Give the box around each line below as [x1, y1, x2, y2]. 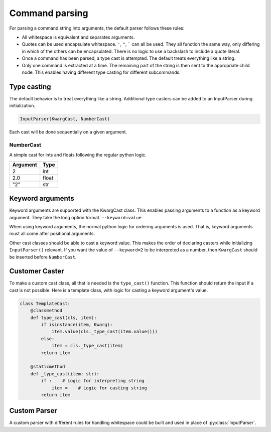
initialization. [9, 103, 35, 109]
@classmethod [30, 308, 63, 314]
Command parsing [9, 8, 88, 19]
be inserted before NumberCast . [9, 254, 77, 260]
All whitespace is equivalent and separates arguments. [22, 34, 135, 40]
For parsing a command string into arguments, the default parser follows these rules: [9, 25, 185, 31]
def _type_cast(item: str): [30, 371, 100, 376]
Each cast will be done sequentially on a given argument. [9, 129, 127, 135]
